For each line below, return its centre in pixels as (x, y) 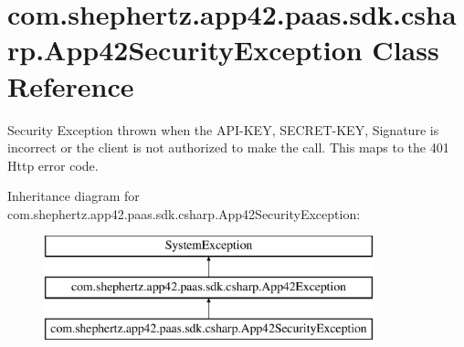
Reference (71, 85)
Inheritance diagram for (74, 196)
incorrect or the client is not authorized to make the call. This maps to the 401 (228, 147)
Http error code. (53, 165)
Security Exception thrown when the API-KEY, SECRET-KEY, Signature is (223, 129)
